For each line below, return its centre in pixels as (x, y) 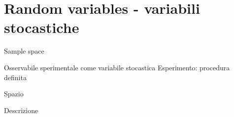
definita (15, 77)
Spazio (14, 94)
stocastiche (42, 27)
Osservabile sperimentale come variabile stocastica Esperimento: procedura (117, 67)
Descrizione (21, 110)
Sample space (24, 51)
